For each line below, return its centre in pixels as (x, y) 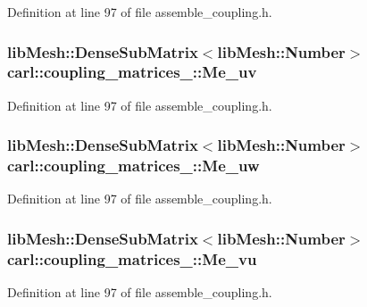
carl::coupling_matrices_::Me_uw (133, 166)
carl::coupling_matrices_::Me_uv (132, 72)
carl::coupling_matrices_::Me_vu (132, 258)
